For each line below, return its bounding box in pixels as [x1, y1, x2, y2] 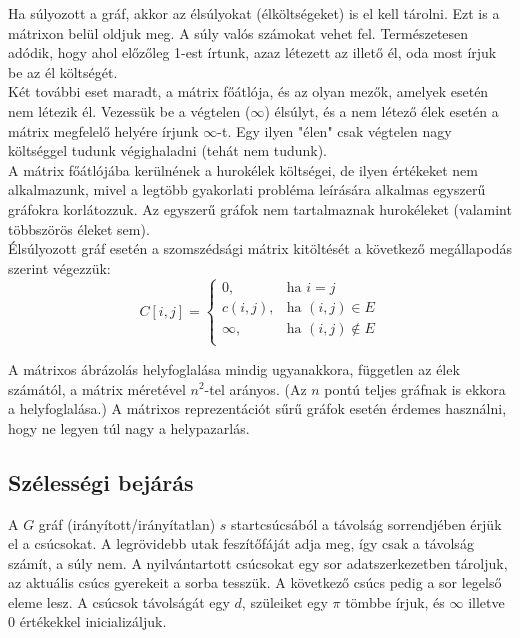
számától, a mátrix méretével [8, 378, 186, 399]
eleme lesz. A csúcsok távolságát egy [8, 591, 230, 612]
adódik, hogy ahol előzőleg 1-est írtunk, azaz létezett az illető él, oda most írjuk [8, 42, 497, 63]
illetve [468, 591, 505, 612]
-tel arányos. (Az [204, 378, 307, 399]
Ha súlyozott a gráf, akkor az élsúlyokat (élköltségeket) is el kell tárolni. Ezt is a [8, 3, 500, 23]
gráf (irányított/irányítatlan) [38, 513, 216, 534]
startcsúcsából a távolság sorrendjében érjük [231, 513, 502, 534]
